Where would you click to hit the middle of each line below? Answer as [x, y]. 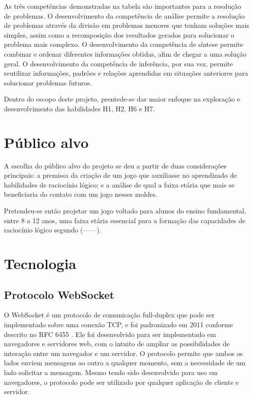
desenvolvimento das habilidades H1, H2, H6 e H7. [79, 108]
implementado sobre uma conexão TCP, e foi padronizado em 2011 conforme [118, 324]
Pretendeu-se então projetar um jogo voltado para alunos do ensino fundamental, [125, 211]
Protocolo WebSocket [59, 294]
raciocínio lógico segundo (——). [53, 230]
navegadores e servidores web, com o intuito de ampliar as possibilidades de [117, 344]
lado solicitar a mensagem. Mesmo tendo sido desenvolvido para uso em [111, 372]
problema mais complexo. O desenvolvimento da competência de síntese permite [124, 44]
